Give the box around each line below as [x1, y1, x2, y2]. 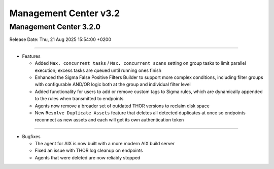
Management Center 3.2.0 [9, 22, 101, 31]
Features [22, 53, 41, 59]
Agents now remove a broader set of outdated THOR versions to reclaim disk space [35, 103, 210, 109]
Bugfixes [22, 133, 41, 139]
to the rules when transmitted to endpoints [35, 96, 124, 102]
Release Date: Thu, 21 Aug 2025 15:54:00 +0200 [9, 36, 112, 43]
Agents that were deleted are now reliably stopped [35, 154, 141, 160]
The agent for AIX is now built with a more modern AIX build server [35, 141, 175, 147]
